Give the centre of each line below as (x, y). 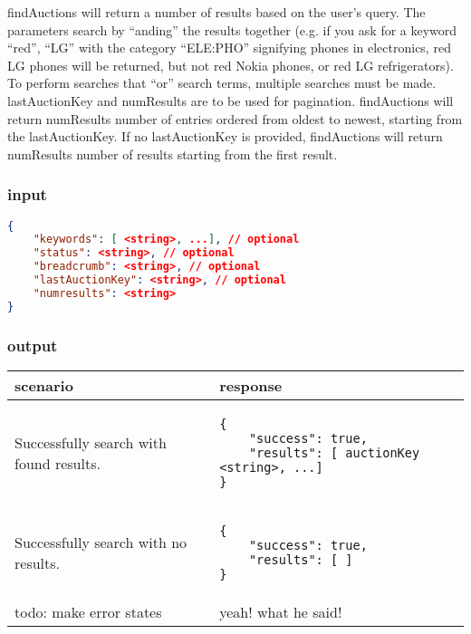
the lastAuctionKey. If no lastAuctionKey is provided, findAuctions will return (225, 136)
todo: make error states (88, 611)
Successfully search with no (101, 542)
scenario (44, 385)
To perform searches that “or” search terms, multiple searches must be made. (222, 83)
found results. (58, 463)
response (251, 385)
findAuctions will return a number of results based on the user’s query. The (216, 12)
